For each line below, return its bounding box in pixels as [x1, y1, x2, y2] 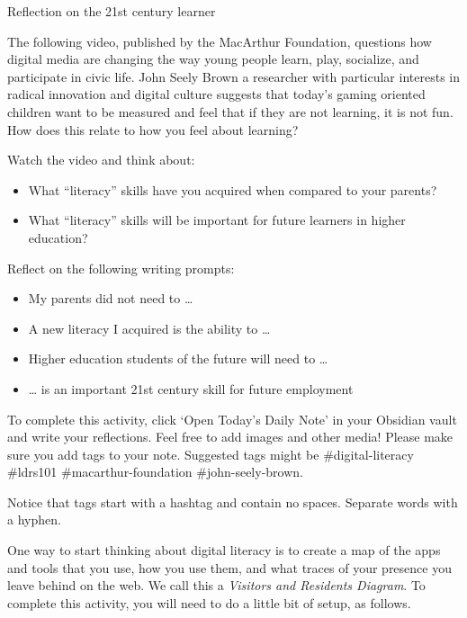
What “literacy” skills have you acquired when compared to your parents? [28, 180, 437, 199]
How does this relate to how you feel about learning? [7, 120, 299, 139]
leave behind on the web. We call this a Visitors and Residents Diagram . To [7, 576, 426, 595]
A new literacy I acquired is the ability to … [28, 318, 271, 337]
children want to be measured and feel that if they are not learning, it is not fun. [7, 102, 454, 121]
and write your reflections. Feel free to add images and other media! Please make [7, 427, 454, 446]
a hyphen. [7, 510, 61, 529]
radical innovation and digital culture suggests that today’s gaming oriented [7, 85, 426, 103]
